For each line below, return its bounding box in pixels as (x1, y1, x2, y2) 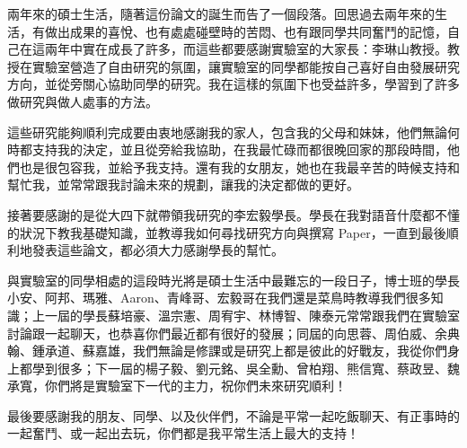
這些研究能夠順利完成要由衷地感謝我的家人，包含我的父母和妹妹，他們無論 (7, 122, 447, 141)
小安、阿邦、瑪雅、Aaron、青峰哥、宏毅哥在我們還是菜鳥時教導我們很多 (7, 288, 431, 307)
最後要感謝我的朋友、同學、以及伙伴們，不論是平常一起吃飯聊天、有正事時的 (7, 406, 460, 425)
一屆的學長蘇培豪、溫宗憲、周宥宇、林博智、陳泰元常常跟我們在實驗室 (44, 305, 460, 324)
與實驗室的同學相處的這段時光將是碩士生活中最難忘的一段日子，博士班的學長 (7, 270, 460, 289)
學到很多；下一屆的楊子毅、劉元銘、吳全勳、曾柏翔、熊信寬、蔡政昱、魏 (31, 358, 460, 377)
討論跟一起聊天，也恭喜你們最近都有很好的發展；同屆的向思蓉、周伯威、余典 (7, 323, 460, 342)
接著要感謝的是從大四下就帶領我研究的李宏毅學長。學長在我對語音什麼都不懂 (7, 205, 460, 224)
